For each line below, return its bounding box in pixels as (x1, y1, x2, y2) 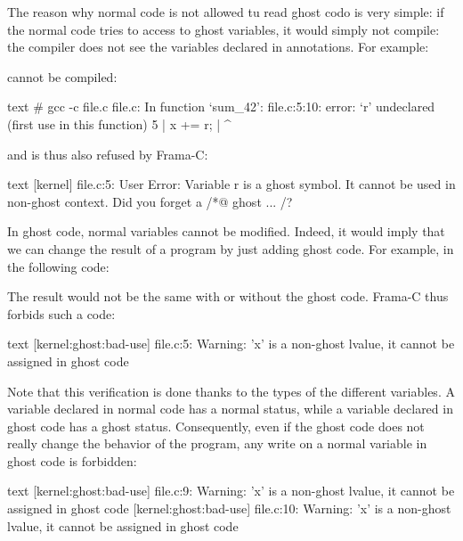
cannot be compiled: (7, 67, 118, 86)
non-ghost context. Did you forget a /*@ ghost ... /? (7, 192, 293, 210)
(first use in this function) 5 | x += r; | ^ (7, 114, 231, 133)
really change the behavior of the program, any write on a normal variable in (7, 434, 427, 453)
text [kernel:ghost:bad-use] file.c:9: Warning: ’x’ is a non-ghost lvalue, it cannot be (7, 481, 455, 500)
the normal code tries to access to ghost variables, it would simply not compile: (7, 20, 440, 38)
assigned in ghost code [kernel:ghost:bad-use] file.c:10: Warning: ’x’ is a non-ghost (7, 499, 451, 518)
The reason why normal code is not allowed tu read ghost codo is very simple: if (7, 3, 444, 20)
